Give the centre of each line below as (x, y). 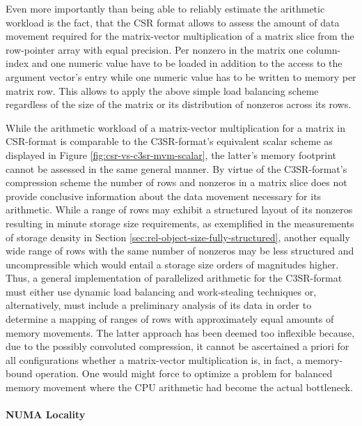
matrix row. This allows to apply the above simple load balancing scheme (162, 90)
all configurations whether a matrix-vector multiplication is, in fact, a (154, 359)
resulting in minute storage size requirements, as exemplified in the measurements (180, 223)
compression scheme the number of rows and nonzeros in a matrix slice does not (176, 182)
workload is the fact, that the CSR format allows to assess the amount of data (173, 22)
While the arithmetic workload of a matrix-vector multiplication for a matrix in (175, 127)
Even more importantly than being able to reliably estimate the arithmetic (165, 8)
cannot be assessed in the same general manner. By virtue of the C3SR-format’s (176, 168)
